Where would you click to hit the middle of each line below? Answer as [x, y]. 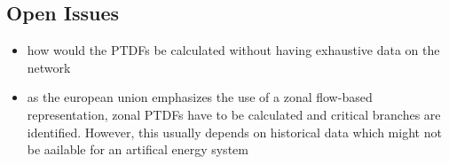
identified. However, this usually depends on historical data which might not [234, 132]
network [49, 67]
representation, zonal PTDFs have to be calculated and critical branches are [234, 114]
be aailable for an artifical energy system [138, 149]
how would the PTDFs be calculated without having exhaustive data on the [233, 50]
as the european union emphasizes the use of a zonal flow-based [200, 97]
